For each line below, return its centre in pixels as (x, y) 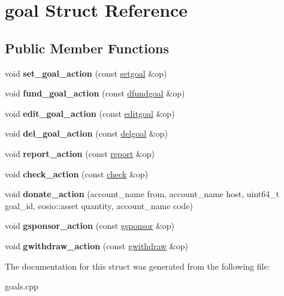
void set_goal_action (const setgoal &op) (86, 73)
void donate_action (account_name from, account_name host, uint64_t (142, 194)
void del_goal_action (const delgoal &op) (86, 133)
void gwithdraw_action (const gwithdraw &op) (96, 245)
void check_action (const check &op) (77, 173)
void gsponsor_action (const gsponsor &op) (90, 226)
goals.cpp (22, 286)
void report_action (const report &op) (80, 153)
